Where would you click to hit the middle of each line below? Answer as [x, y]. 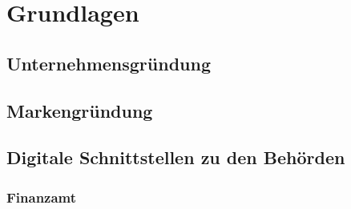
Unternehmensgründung [109, 63]
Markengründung [80, 110]
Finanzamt [42, 197]
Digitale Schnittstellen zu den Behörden [176, 157]
